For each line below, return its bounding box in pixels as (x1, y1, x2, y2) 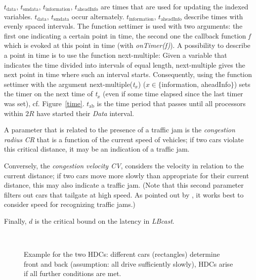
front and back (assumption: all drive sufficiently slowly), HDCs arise (24, 258, 233, 269)
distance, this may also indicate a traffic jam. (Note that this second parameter (4, 180, 244, 190)
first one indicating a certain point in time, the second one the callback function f (4, 30, 251, 40)
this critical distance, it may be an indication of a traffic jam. (4, 144, 190, 154)
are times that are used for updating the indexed (100, 1, 249, 11)
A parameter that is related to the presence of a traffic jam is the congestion (4, 124, 235, 135)
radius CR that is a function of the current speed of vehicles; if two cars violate (4, 134, 244, 144)
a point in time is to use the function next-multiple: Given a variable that (4, 49, 227, 60)
